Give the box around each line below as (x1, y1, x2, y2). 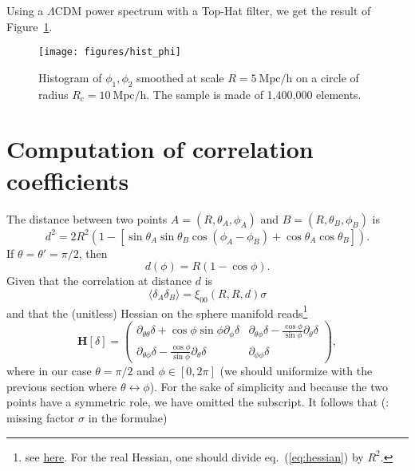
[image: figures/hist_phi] (38, 46, 181, 58)
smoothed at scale (136, 69, 224, 85)
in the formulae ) (88, 409, 168, 425)
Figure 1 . (6, 18, 53, 34)
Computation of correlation (6, 133, 314, 165)
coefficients (6, 164, 129, 196)
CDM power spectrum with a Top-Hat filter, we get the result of (54, 2, 371, 18)
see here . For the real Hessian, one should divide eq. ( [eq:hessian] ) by (25, 448, 364, 465)
